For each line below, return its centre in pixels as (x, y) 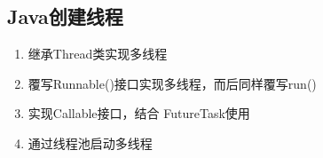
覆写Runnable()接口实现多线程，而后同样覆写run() (172, 83)
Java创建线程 (65, 16)
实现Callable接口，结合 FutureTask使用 (139, 113)
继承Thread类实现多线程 (98, 54)
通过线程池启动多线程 (90, 142)
